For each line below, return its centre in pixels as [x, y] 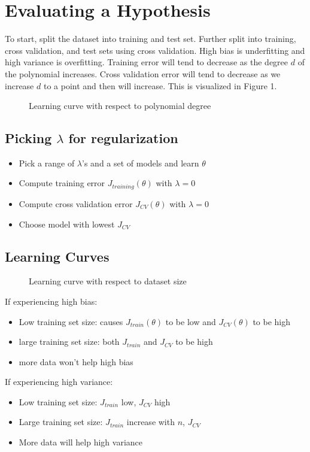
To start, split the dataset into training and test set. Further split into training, [151, 39]
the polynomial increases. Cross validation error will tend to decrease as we [143, 73]
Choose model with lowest [67, 224]
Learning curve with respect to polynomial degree [120, 106]
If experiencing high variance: [59, 382]
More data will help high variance [81, 442]
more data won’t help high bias [76, 361]
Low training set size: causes [71, 321]
